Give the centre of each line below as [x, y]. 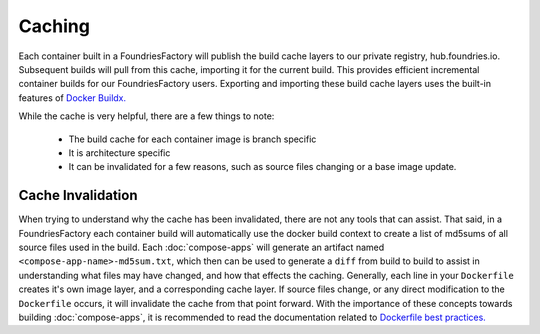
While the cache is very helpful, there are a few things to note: [146, 116]
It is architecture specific [119, 152]
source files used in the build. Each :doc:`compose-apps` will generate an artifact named [201, 247]
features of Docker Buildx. [72, 97]
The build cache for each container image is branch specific [192, 139]
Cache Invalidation [78, 195]
